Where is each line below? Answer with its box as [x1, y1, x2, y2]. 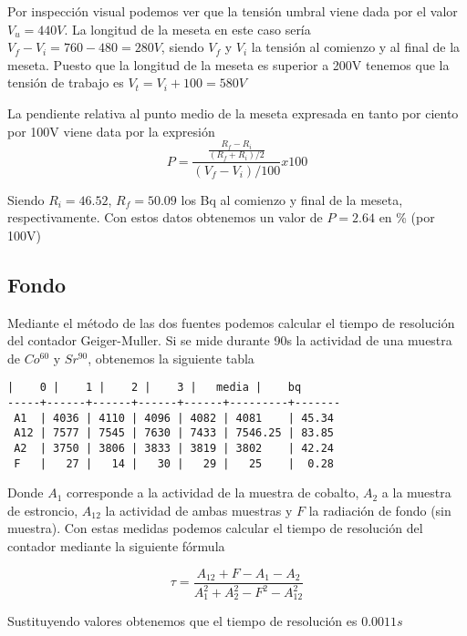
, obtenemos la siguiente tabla [88, 348, 254, 367]
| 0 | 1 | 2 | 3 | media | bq [7, 381, 302, 395]
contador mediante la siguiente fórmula [7, 537, 225, 555]
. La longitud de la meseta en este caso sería [64, 19, 311, 38]
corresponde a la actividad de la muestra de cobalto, [67, 483, 359, 502]
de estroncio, [7, 500, 78, 519]
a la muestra [381, 483, 451, 502]
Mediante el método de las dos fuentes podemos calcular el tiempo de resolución [7, 313, 455, 332]
